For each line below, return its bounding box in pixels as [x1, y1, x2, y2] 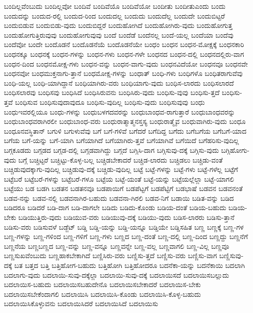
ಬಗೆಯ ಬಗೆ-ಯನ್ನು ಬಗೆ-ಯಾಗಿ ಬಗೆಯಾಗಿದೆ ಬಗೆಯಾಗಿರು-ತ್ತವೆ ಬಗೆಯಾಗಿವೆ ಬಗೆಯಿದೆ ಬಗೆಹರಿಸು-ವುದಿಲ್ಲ [4, 135, 239, 145]
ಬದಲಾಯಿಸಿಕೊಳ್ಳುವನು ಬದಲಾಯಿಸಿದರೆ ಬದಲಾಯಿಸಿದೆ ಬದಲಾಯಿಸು [4, 298, 159, 309]
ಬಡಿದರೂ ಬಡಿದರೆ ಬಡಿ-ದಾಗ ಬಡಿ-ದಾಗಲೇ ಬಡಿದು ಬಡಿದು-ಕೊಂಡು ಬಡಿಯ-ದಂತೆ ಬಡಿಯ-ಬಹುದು [4, 202, 227, 213]
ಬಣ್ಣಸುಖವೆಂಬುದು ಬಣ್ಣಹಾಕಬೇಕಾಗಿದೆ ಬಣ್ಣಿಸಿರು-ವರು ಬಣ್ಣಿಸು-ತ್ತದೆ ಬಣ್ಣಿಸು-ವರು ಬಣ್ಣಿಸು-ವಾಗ [4, 250, 217, 261]
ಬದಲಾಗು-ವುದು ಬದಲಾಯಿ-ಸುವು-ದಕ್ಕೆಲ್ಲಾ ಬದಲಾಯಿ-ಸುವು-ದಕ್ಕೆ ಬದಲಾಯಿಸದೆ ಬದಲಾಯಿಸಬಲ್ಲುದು [4, 269, 229, 280]
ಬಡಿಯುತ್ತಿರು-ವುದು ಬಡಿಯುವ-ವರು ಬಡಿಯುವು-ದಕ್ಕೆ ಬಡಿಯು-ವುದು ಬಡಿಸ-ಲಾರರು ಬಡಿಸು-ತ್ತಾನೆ [18, 212, 235, 222]
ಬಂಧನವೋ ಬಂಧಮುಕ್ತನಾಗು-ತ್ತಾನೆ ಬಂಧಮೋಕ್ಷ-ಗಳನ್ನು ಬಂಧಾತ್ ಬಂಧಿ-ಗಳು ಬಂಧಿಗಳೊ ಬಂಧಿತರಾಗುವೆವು [4, 68, 243, 78]
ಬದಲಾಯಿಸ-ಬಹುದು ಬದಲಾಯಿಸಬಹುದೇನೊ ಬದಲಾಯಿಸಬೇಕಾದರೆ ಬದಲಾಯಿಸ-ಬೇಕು [4, 279, 201, 289]
